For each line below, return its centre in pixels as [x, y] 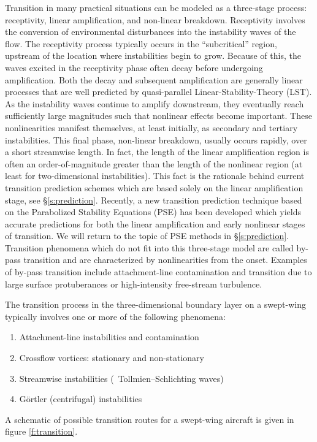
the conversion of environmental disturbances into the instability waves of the [151, 32]
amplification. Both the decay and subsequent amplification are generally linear [154, 79]
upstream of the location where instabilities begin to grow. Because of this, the [153, 55]
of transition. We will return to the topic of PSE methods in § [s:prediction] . [147, 236]
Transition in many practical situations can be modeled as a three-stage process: [156, 7]
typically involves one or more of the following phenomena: [115, 316]
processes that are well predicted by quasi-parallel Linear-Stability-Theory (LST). [158, 92]
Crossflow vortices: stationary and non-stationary [112, 358]
